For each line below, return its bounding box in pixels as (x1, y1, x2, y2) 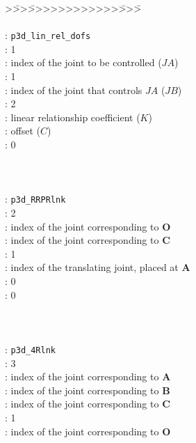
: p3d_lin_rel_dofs (5, 28, 91, 42)
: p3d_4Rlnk (5, 341, 56, 356)
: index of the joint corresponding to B (5, 382, 170, 397)
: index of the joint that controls (5, 82, 142, 97)
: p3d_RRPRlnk (5, 192, 66, 206)
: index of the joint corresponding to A (5, 369, 171, 384)
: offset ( (5, 123, 41, 138)
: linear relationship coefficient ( (5, 109, 140, 124)
